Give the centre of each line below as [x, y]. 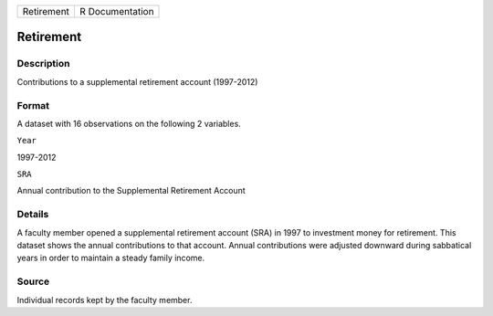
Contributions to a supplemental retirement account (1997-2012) [137, 81]
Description [43, 64]
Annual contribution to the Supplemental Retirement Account [131, 191]
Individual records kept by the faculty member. [105, 300]
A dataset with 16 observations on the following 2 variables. [129, 123]
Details [33, 215]
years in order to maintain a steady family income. [111, 258]
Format [33, 105]
